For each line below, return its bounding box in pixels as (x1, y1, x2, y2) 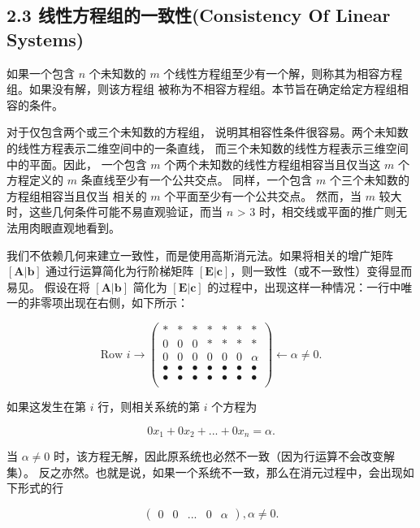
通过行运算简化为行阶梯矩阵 (45, 262, 194, 279)
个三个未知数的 (329, 171, 409, 188)
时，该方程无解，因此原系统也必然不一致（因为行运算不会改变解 (53, 448, 395, 465)
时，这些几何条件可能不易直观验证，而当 (6, 203, 223, 220)
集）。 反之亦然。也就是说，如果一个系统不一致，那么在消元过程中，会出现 (6, 463, 403, 480)
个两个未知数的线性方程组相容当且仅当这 (164, 155, 381, 172)
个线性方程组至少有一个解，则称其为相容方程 (163, 64, 403, 81)
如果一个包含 (6, 64, 75, 81)
